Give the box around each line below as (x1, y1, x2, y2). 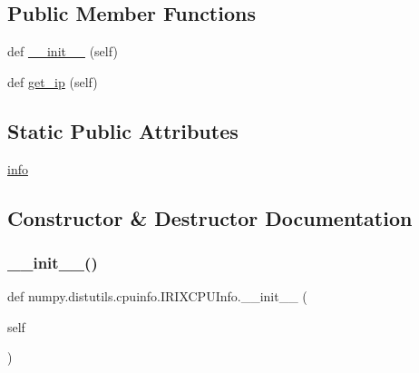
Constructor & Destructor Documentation (7, 203, 413, 231)
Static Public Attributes (7, 116, 239, 144)
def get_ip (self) (7, 72, 98, 91)
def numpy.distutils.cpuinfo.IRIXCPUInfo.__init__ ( (7, 287, 307, 306)
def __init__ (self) (7, 42, 118, 61)
